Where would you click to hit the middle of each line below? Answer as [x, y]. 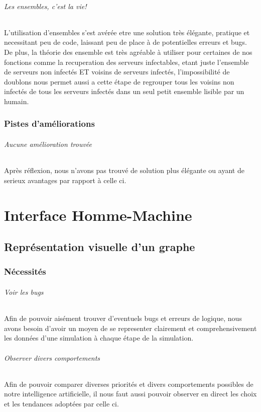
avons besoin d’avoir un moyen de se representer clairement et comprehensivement [130, 328]
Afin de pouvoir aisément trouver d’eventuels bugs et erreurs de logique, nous [123, 318]
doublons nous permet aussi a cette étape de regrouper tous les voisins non [119, 81]
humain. [17, 101]
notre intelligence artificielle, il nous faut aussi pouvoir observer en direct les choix [130, 394]
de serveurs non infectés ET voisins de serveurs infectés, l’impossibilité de [117, 72]
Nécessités [25, 271]
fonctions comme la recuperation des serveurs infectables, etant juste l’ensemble [126, 62]
